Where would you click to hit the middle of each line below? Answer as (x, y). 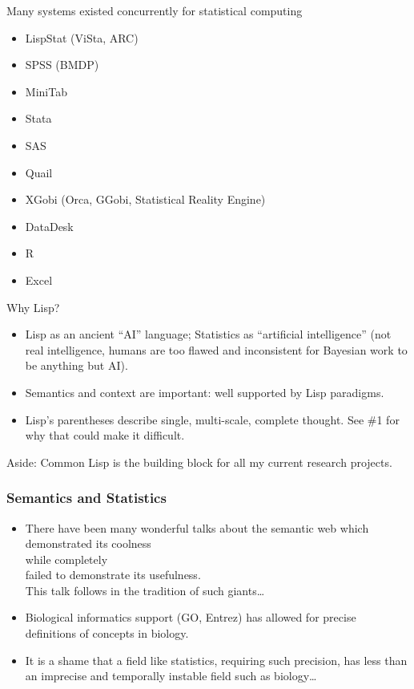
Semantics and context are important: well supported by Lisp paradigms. (205, 392)
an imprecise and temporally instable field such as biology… (171, 676)
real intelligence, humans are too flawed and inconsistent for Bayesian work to (216, 349)
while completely (66, 559)
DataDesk (49, 226)
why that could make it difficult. (105, 435)
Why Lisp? (33, 307)
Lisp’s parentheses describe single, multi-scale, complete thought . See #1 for (212, 419)
